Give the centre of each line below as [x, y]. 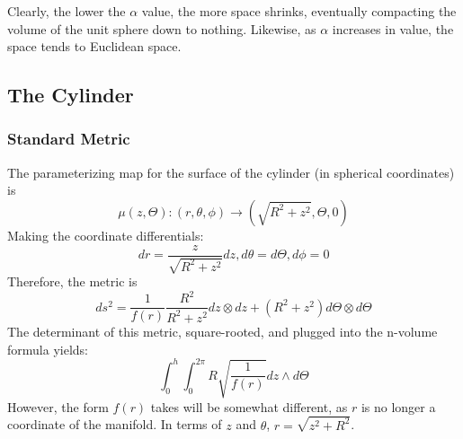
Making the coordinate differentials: [106, 235]
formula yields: [48, 349]
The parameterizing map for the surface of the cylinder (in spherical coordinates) [231, 172]
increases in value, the [393, 28]
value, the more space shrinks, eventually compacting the [299, 11]
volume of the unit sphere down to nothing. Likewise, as [162, 28]
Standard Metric [69, 139]
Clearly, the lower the [67, 11]
